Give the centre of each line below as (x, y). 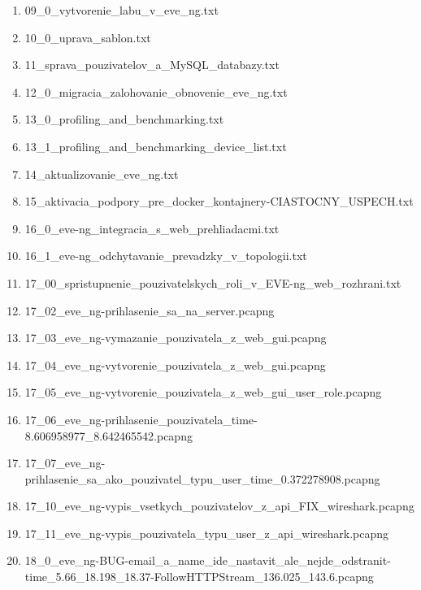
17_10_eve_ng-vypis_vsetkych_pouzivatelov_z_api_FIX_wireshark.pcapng (219, 506)
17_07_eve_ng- (65, 463)
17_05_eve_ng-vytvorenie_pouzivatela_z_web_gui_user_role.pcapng (203, 392)
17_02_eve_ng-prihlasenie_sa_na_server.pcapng (150, 310)
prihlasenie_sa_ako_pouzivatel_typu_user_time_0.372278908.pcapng (202, 478)
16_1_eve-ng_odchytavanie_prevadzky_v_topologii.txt (166, 256)
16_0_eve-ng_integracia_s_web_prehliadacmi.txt (152, 228)
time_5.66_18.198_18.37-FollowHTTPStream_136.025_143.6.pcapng (199, 577)
